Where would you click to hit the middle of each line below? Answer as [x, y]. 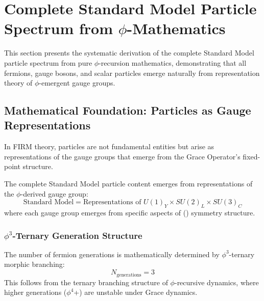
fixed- [251, 156]
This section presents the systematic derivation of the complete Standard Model [129, 53]
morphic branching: [34, 264]
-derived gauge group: [54, 193]
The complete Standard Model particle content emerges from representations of [128, 184]
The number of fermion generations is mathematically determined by [112, 254]
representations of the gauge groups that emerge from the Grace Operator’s [122, 156]
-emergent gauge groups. [77, 83]
